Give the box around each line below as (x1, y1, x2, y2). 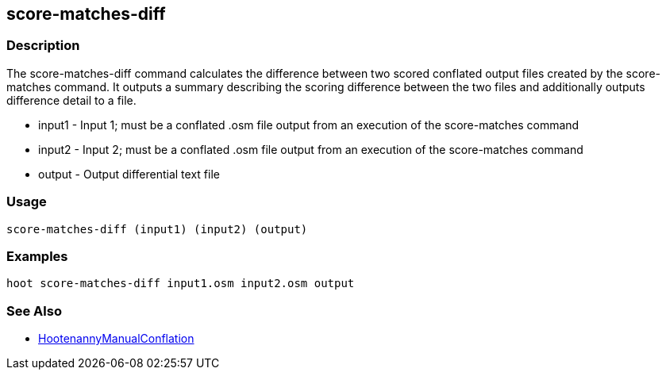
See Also (6, 302, 62, 319)
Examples (6, 247, 68, 264)
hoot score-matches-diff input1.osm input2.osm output (6, 277, 355, 290)
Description (6, 37, 80, 54)
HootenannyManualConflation (38, 332, 194, 346)
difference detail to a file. (6, 93, 137, 107)
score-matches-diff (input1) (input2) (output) (6, 222, 308, 236)
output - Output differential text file (38, 167, 220, 181)
